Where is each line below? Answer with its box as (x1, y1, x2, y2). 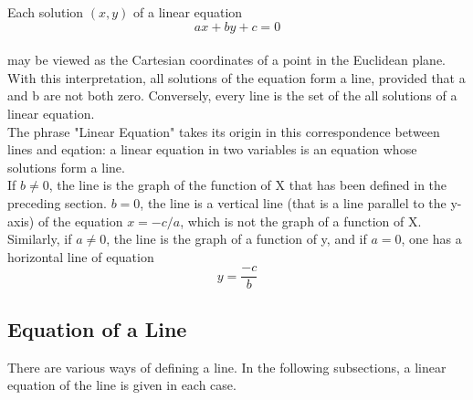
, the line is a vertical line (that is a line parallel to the (140, 193, 447, 212)
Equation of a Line (7, 314, 187, 342)
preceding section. (7, 193, 108, 212)
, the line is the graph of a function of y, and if (106, 229, 367, 248)
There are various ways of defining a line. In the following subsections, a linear (7, 357, 447, 376)
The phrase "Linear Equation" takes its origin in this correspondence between (7, 121, 440, 141)
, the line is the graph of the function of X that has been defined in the (48, 175, 447, 195)
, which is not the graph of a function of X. (180, 211, 422, 230)
